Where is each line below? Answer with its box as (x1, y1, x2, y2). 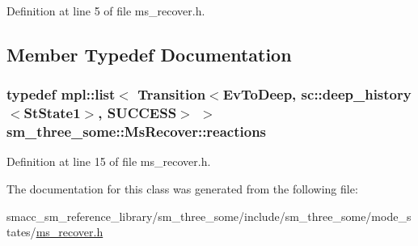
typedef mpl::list (6, 84, 116, 104)
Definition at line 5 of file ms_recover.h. (6, 2, 205, 19)
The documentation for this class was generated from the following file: (6, 180, 358, 197)
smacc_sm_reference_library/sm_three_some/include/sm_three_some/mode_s (6, 207, 412, 224)
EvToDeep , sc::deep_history (222, 84, 412, 104)
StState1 (23, 103, 81, 123)
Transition (137, 84, 206, 104)
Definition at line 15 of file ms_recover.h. (6, 153, 211, 170)
